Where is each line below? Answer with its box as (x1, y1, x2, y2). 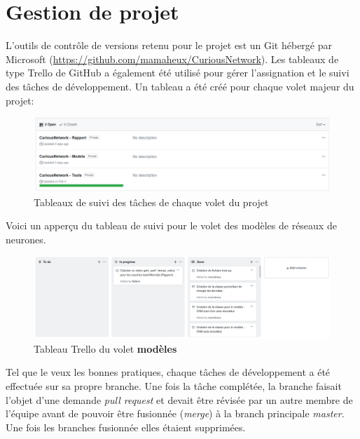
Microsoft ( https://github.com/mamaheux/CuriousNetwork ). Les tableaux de (6, 51, 339, 66)
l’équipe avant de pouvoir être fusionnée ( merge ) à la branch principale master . (6, 406, 345, 421)
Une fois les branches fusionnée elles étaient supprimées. (6, 419, 246, 434)
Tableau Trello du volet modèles (34, 341, 177, 356)
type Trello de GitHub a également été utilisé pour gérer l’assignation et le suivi (6, 65, 349, 80)
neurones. (6, 231, 46, 246)
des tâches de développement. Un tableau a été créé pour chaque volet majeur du (6, 79, 354, 93)
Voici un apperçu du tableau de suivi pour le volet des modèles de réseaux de (6, 218, 337, 233)
